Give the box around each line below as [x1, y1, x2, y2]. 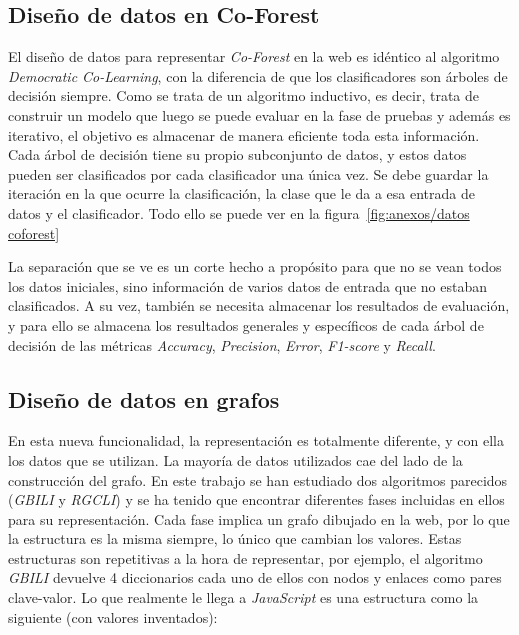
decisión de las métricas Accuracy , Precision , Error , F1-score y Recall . [8, 334, 436, 355]
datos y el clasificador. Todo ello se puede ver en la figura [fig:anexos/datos [8, 202, 470, 223]
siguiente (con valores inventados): [8, 606, 218, 627]
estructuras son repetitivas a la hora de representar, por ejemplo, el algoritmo [8, 547, 483, 568]
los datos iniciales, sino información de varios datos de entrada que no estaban [8, 275, 487, 296]
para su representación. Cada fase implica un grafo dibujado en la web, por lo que [8, 508, 510, 529]
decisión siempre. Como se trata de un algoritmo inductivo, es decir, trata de [8, 85, 480, 106]
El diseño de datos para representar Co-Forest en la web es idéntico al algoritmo [8, 46, 500, 67]
